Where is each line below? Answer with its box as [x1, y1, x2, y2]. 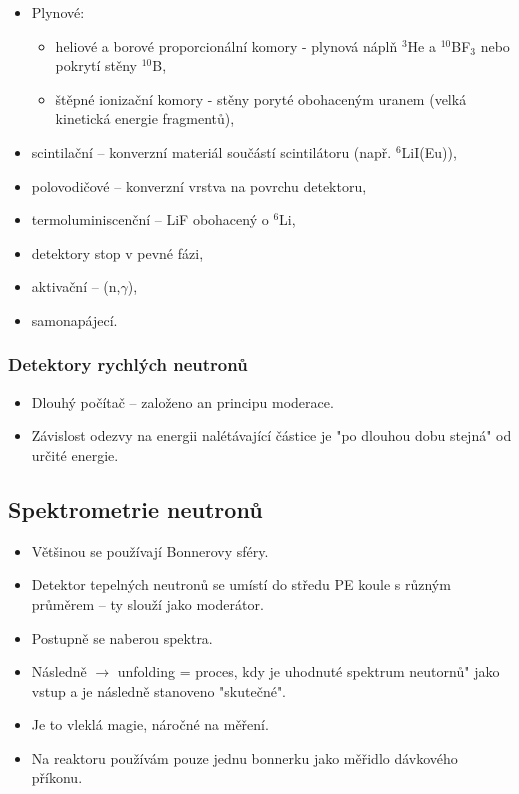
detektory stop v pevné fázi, [31, 242, 204, 263]
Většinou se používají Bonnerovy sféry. [31, 540, 269, 561]
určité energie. [31, 444, 119, 465]
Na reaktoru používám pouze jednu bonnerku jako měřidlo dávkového [31, 747, 458, 768]
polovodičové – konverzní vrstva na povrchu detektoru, [31, 175, 367, 196]
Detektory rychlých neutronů [8, 352, 248, 377]
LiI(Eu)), [401, 141, 457, 162]
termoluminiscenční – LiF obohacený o [31, 209, 269, 230]
